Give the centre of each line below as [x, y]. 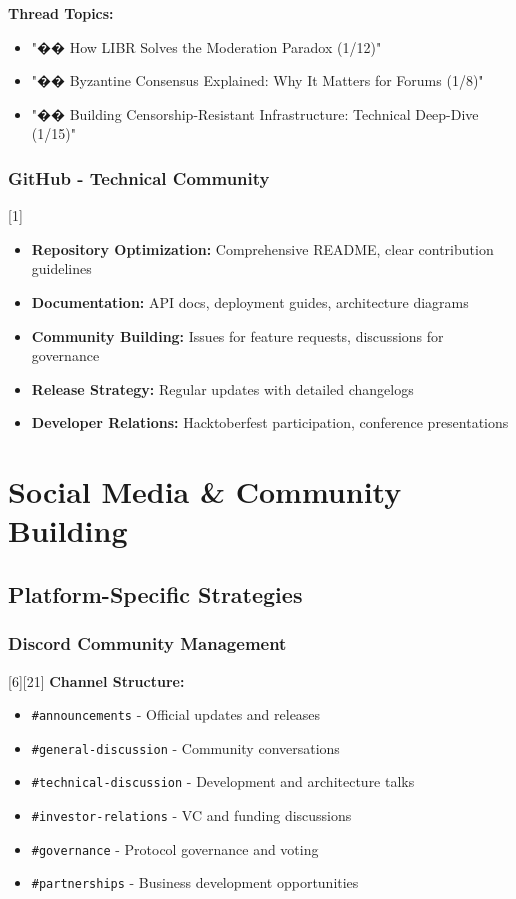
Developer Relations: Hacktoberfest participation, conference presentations [270, 422]
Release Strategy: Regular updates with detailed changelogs [222, 388]
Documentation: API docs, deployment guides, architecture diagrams [250, 301]
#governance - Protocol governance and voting [175, 848]
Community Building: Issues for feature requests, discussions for [237, 335]
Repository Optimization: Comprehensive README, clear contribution [262, 248]
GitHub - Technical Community [139, 177]
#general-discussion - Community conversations [185, 747]
